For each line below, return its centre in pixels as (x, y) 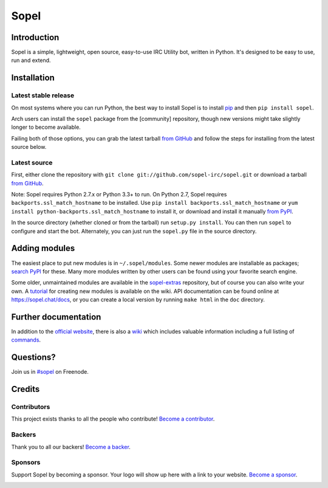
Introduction (35, 37)
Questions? (33, 358)
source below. (29, 147)
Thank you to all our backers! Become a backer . (71, 447)
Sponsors (26, 462)
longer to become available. (46, 127)
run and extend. (31, 60)
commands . (26, 340)
